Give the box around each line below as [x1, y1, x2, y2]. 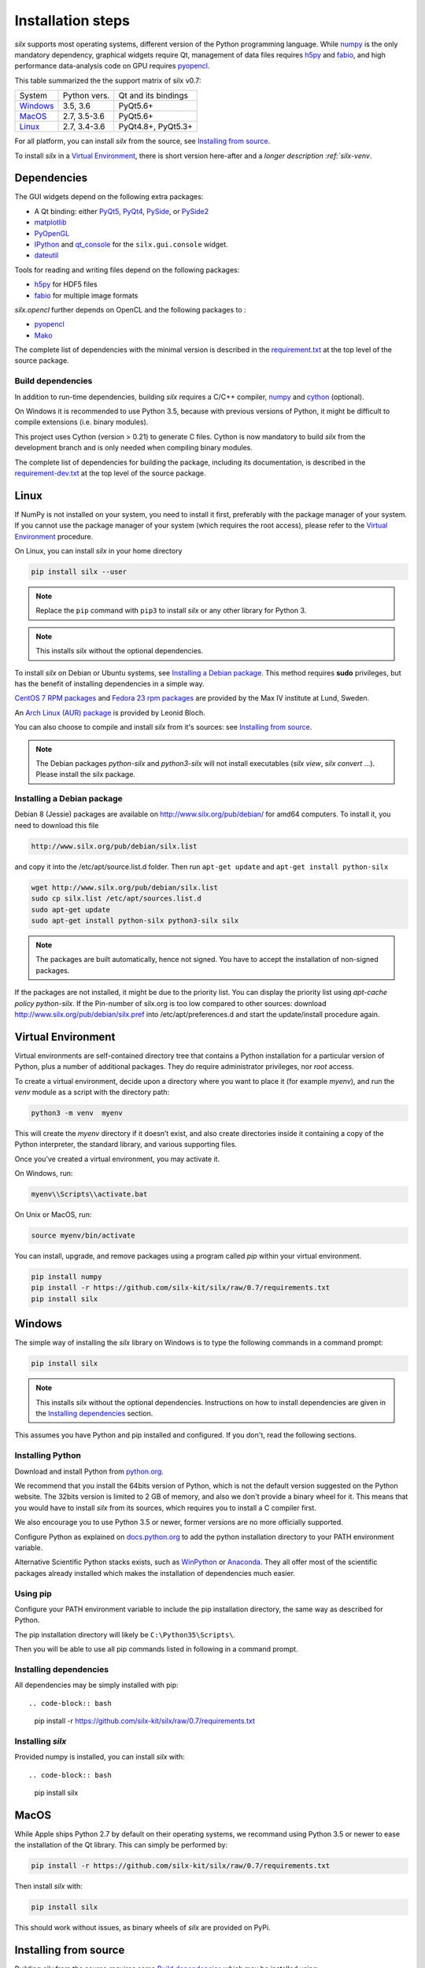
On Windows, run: [14, 1169, 73, 1178]
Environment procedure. [14, 531, 94, 541]
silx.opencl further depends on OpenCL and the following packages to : [14, 305, 247, 314]
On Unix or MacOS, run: [14, 1210, 92, 1219]
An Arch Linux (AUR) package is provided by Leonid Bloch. [14, 708, 205, 717]
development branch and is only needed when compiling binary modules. [14, 443, 253, 453]
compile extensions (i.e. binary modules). [14, 417, 149, 427]
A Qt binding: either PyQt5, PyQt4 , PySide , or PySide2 [34, 206, 209, 216]
